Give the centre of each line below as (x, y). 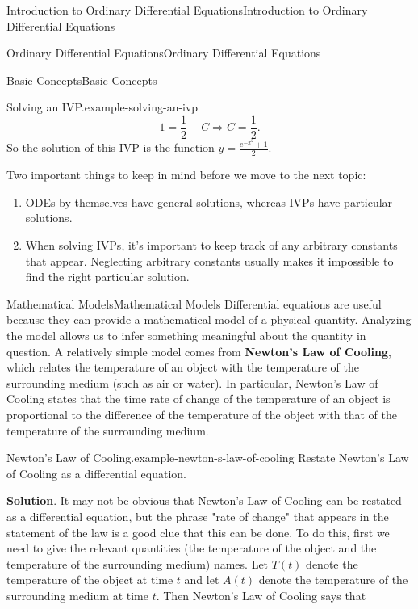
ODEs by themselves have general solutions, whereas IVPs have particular (209, 202)
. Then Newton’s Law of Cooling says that (261, 595)
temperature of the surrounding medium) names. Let (138, 563)
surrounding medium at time (77, 595)
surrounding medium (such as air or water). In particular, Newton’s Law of (192, 382)
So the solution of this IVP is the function (111, 147)
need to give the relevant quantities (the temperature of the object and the (192, 548)
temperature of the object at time (90, 580)
